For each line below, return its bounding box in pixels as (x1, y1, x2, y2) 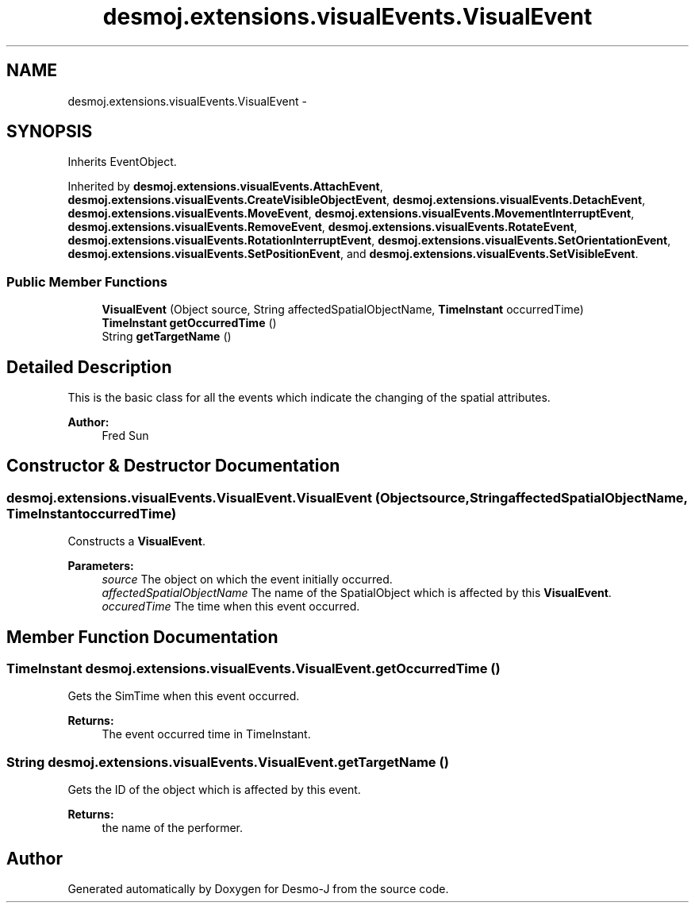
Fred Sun (102, 429, 149, 443)
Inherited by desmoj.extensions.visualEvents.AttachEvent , (67, 179, 383, 194)
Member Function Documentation (6, 626, 278, 647)
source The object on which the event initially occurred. (102, 572, 393, 587)
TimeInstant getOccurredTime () (102, 316, 277, 330)
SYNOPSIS (6, 121, 93, 142)
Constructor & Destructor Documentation (6, 456, 340, 476)
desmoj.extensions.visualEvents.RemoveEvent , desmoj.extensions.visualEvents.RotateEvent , (67, 220, 578, 234)
